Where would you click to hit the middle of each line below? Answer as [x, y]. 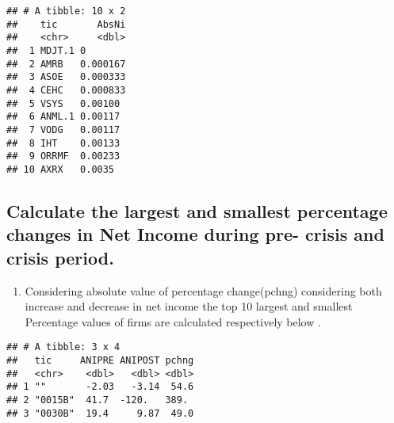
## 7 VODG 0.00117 [63, 130]
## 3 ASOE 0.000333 [66, 77]
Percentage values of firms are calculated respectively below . [173, 321]
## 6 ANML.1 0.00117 [63, 117]
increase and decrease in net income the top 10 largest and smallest [189, 306]
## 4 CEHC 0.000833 [66, 90]
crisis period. [60, 257]
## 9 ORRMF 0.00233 [63, 156]
